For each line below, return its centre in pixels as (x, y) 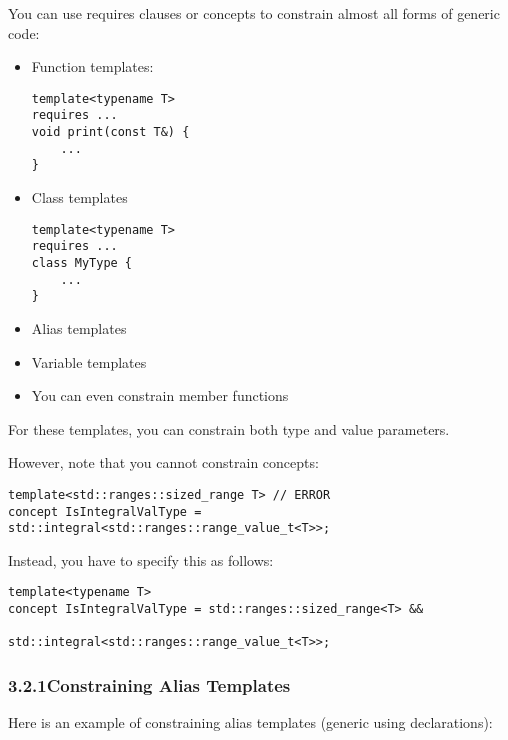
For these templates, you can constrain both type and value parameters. (229, 428)
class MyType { (82, 262)
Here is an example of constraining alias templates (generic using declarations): (250, 722)
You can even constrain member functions (160, 395)
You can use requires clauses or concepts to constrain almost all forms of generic (254, 13)
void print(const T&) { (110, 132)
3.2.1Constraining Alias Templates (149, 685)
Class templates (79, 197)
